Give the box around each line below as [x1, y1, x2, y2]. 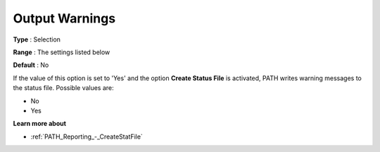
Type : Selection [13, 35, 61, 44]
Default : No [13, 61, 49, 70]
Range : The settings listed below [13, 48, 110, 56]
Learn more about [13, 120, 67, 128]
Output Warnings [13, 11, 116, 26]
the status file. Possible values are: [13, 84, 114, 92]
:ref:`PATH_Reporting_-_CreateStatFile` [30, 132, 144, 141]
